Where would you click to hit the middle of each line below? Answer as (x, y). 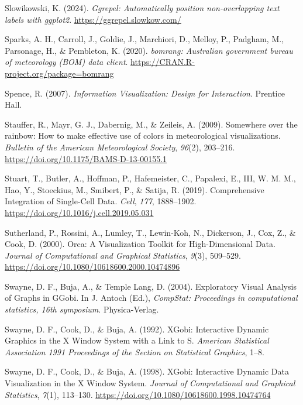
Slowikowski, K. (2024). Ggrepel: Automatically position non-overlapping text (142, 8)
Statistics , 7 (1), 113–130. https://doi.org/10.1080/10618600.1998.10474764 (138, 394)
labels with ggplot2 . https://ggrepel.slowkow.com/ (93, 19)
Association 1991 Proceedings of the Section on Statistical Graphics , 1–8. (135, 351)
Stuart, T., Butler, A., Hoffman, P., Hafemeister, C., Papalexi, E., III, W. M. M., (150, 178)
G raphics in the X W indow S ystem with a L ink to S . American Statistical (137, 340)
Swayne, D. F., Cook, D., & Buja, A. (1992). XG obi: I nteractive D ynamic (137, 329)
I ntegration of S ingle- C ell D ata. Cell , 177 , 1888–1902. (101, 201)
